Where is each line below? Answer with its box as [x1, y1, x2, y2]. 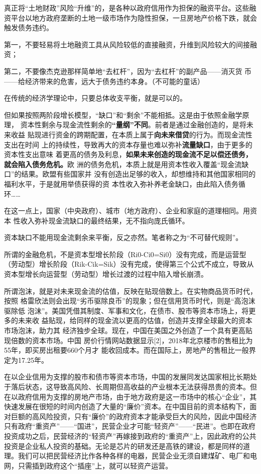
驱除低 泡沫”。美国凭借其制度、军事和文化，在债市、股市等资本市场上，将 [4, 305, 249, 315]
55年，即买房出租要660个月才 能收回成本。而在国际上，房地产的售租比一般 [4, 345, 249, 355]
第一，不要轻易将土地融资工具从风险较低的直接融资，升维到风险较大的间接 [4, 39, 250, 49]
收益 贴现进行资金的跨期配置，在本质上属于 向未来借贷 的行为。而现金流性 [11, 129, 252, 139]
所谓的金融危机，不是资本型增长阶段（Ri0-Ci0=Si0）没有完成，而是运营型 [4, 249, 246, 259]
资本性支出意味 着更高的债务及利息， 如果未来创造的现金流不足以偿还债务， [4, 149, 252, 160]
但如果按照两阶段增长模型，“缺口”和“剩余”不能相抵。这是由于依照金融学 [4, 109, 242, 120]
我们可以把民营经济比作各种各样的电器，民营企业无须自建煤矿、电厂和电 [18, 450, 257, 461]
